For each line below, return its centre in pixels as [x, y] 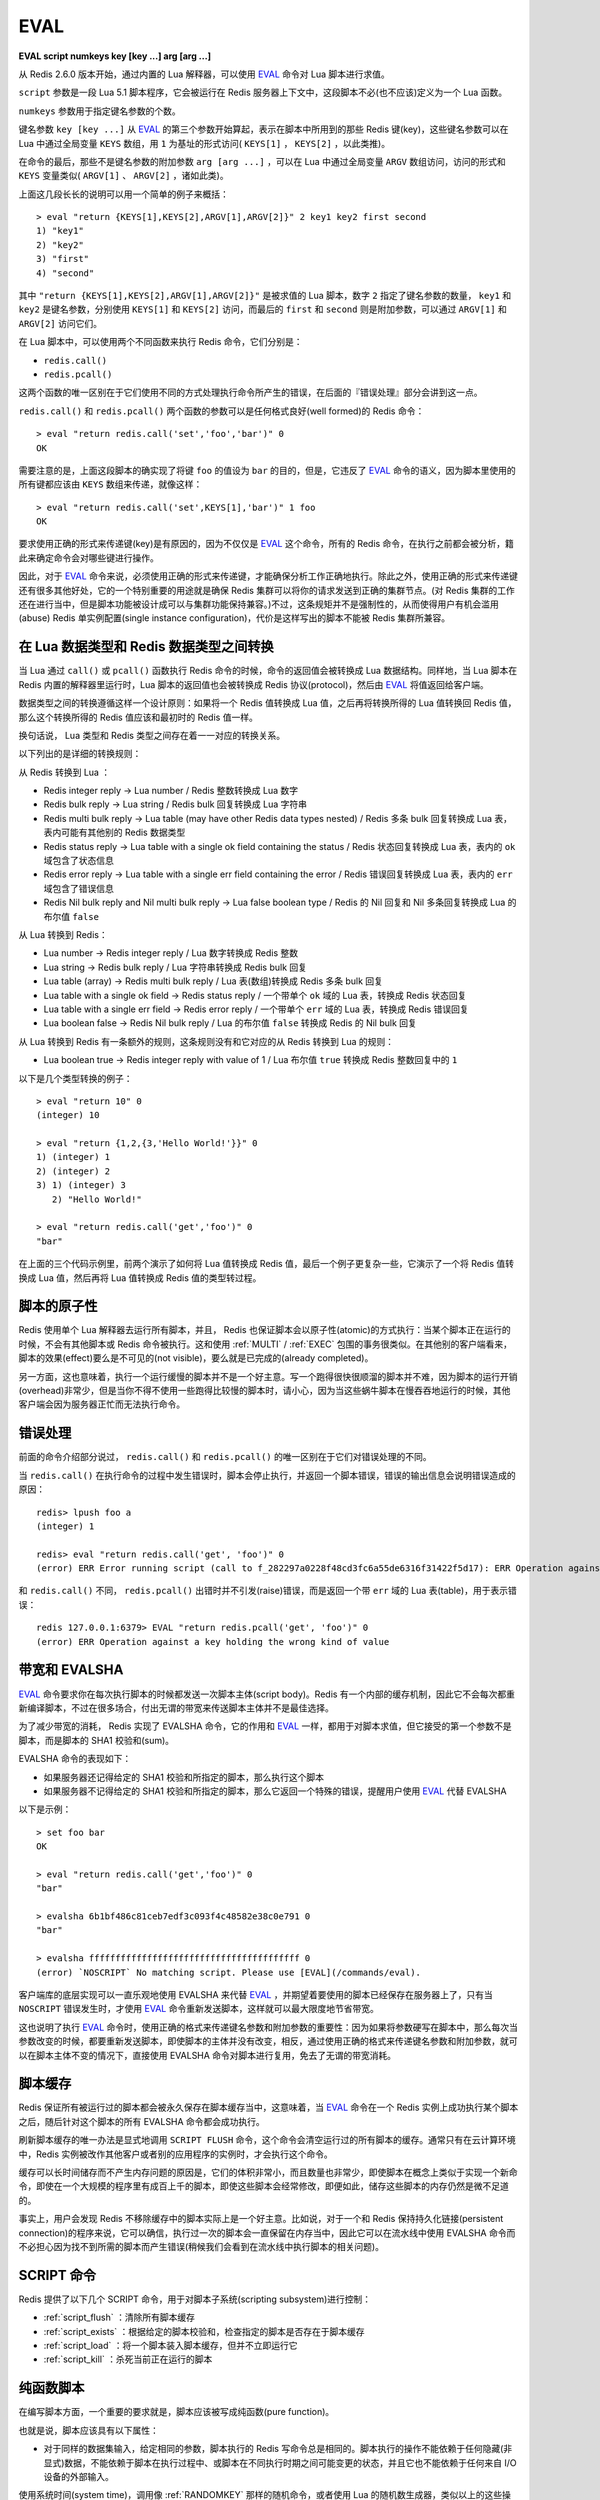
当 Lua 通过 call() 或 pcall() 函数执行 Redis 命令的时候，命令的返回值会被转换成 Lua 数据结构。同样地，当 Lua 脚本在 [268, 671]
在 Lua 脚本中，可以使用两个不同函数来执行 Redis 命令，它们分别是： [161, 342]
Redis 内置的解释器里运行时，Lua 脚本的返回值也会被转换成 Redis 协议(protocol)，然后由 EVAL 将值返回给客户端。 [253, 684]
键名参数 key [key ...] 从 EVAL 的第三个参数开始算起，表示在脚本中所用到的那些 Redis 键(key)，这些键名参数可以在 [263, 129]
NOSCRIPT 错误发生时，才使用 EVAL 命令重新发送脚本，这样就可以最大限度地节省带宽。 [198, 2009]
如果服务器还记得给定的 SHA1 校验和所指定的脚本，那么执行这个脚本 [184, 1777]
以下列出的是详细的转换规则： [80, 754]
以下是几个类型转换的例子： [75, 1078]
